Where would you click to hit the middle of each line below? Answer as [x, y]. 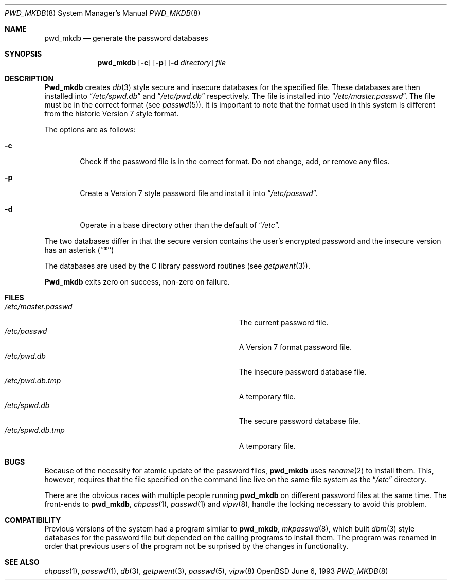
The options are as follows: [90, 129]
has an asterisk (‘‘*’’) [79, 250]
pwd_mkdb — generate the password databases [126, 38]
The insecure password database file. [303, 372]
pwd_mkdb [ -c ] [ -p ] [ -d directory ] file [162, 63]
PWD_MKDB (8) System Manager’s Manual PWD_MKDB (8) [103, 13]
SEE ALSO [22, 562]
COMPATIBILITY [33, 520]
